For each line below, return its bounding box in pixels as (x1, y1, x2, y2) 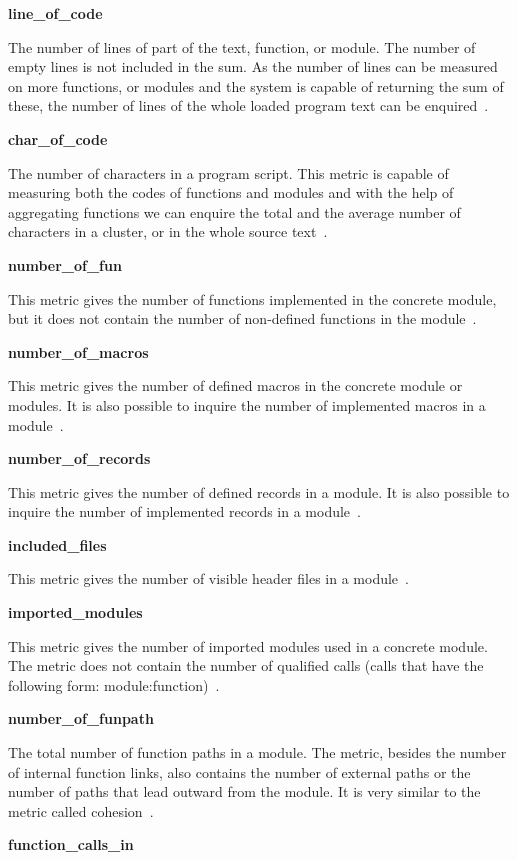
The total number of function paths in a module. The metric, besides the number (8, 742, 507, 763)
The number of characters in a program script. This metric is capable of (8, 162, 449, 183)
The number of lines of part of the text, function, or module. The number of (8, 36, 476, 57)
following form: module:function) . (8, 674, 220, 695)
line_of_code (8, 3, 103, 23)
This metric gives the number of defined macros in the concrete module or (8, 375, 463, 396)
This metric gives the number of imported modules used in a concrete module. (8, 635, 488, 656)
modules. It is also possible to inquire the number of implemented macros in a (8, 394, 486, 415)
